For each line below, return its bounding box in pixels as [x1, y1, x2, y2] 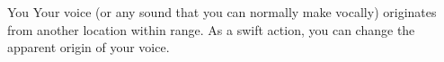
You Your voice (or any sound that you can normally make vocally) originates [7, 3, 437, 21]
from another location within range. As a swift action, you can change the [7, 20, 415, 39]
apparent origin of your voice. [7, 38, 170, 57]
